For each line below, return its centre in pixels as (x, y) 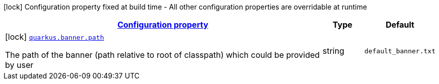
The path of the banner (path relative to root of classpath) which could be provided (163, 55)
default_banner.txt (400, 51)
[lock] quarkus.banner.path (55, 37)
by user (19, 65)
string (333, 51)
